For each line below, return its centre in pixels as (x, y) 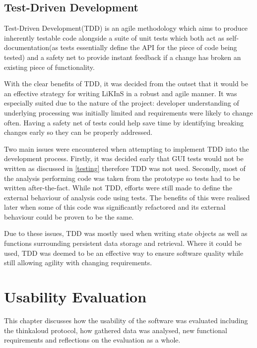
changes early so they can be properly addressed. (78, 132)
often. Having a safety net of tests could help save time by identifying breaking (124, 122)
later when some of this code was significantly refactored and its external (115, 207)
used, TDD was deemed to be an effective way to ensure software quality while (124, 253)
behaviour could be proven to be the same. (69, 216)
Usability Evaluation (75, 297)
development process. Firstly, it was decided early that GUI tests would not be (124, 158)
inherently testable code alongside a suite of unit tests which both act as (114, 37)
